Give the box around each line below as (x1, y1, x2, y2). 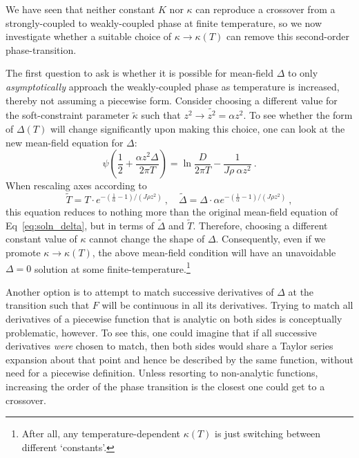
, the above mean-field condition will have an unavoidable (92, 245, 336, 260)
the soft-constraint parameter (6, 108, 130, 122)
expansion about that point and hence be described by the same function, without (6, 352, 353, 366)
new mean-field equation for (6, 135, 124, 149)
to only (287, 66, 318, 80)
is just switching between (215, 426, 321, 441)
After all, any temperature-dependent (21, 426, 180, 441)
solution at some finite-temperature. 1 (34, 259, 191, 276)
